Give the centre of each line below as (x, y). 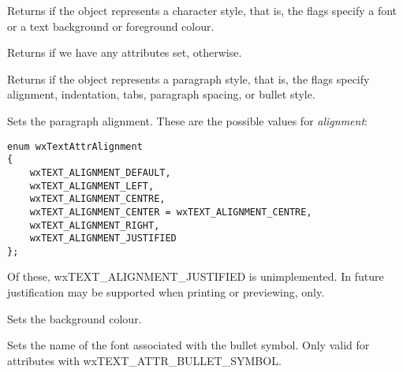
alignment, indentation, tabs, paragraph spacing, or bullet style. (161, 94)
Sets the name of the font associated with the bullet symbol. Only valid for (188, 345)
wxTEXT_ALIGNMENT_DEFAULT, (100, 172)
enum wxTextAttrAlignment (75, 146)
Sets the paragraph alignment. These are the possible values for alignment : (187, 120)
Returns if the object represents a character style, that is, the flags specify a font (202, 10)
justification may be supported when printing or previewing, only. (166, 292)
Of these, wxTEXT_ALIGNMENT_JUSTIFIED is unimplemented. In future (196, 276)
